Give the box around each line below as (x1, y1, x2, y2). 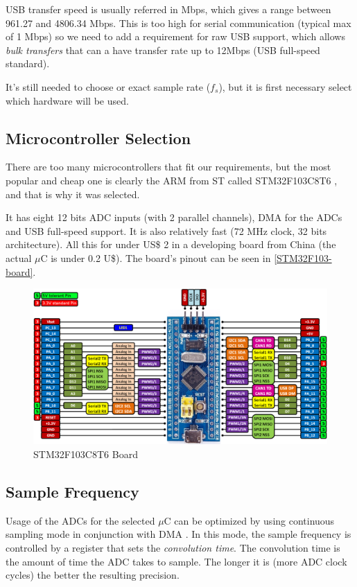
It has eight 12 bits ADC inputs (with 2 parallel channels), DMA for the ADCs (6, 210, 342, 225)
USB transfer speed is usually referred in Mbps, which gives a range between (6, 2, 331, 16)
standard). (6, 56, 50, 71)
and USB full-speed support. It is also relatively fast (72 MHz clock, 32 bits (6, 223, 327, 238)
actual (6, 250, 32, 265)
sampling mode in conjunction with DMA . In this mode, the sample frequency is (6, 527, 351, 541)
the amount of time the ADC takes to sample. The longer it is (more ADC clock (6, 554, 347, 568)
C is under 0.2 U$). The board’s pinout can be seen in (40, 250, 271, 265)
